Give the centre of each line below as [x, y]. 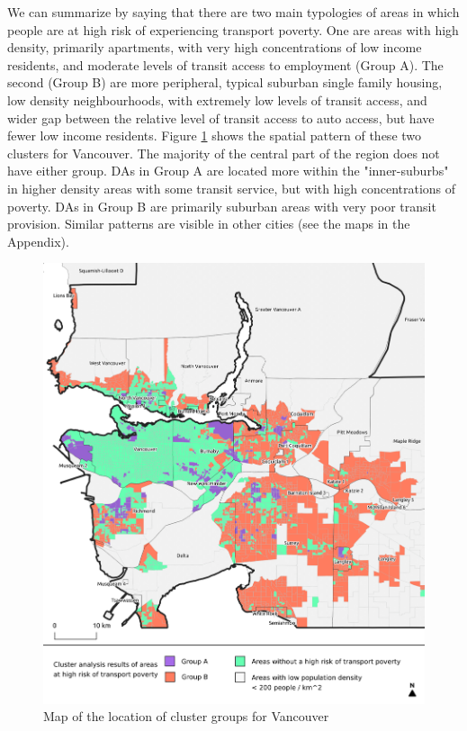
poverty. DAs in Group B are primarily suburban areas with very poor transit [222, 206]
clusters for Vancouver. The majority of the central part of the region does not [224, 153]
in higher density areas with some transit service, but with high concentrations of [232, 188]
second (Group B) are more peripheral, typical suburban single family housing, [225, 82]
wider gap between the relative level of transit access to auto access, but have [221, 117]
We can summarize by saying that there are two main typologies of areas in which [233, 12]
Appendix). [38, 241]
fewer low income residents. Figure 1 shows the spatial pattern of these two [215, 135]
